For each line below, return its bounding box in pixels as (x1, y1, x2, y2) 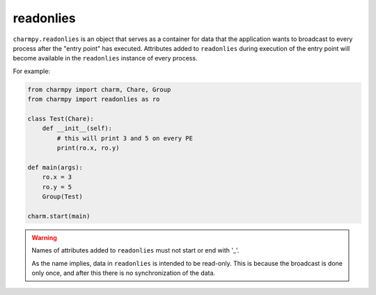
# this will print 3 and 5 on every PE (56, 134, 193, 142)
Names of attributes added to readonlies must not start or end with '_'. (31, 246, 240, 255)
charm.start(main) (27, 212, 91, 220)
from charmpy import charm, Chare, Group (27, 86, 171, 93)
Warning (31, 233, 57, 241)
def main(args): (27, 164, 84, 171)
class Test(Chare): (27, 115, 94, 122)
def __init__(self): (42, 125, 113, 132)
